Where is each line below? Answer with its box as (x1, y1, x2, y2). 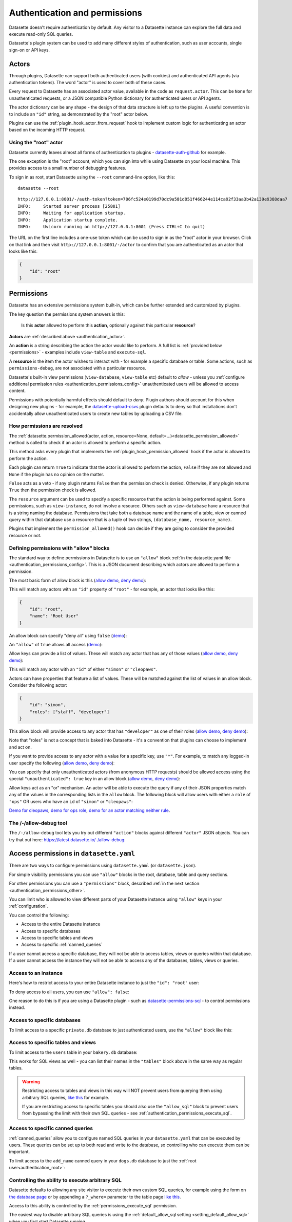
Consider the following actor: (9, 682, 68, 688)
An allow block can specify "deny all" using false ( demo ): (9, 633, 127, 638)
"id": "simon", (29, 702, 66, 708)
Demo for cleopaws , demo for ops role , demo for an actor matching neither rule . (9, 807, 170, 813)
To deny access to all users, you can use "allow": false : (9, 989, 129, 995)
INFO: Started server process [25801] (18, 203, 121, 209)
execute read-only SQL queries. (9, 31, 73, 37)
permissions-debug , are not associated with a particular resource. (9, 365, 146, 371)
